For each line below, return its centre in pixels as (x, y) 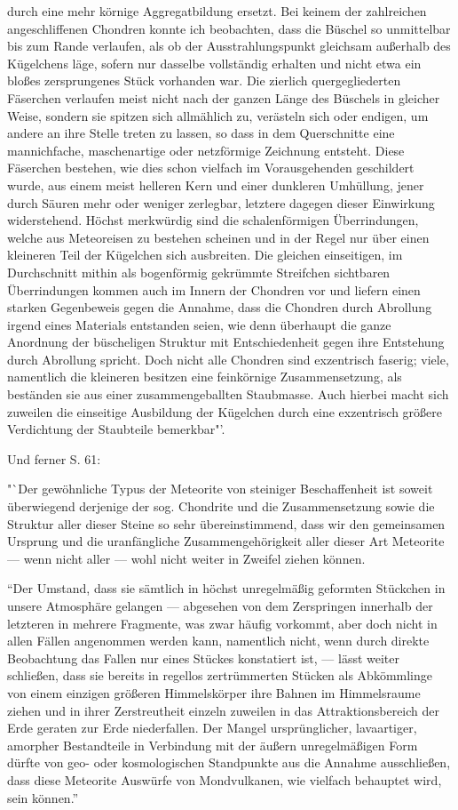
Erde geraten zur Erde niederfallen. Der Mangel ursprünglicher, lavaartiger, (212, 728)
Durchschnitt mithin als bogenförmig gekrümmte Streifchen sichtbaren (199, 272)
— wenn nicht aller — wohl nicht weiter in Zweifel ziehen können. (186, 558)
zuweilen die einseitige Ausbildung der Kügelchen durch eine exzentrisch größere (225, 411)
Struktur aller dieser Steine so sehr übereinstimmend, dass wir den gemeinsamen (226, 523)
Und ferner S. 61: (54, 458)
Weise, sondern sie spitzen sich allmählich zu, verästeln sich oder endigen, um (218, 115)
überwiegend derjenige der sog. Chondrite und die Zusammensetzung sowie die (221, 506)
